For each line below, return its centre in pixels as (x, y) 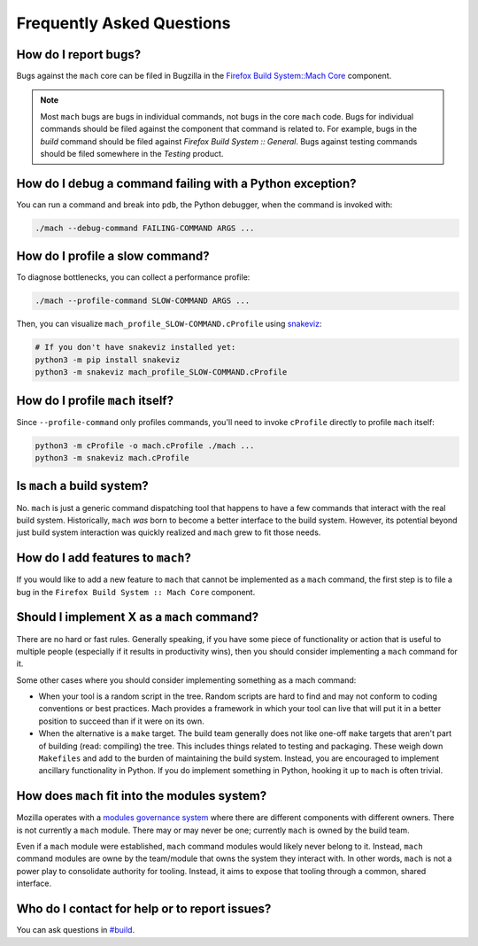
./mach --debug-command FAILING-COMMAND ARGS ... (145, 228)
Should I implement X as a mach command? (138, 617)
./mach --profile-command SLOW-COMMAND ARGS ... (143, 301)
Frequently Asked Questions (123, 23)
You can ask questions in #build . (76, 930)
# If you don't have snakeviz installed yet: (135, 347)
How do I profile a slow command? (113, 256)
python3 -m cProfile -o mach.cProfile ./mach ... (145, 446)
